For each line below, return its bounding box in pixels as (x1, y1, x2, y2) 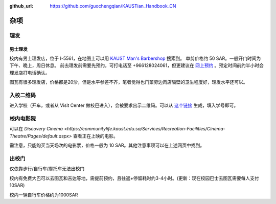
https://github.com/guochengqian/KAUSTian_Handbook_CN (50, 3, 176, 9)
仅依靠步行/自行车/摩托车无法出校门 (9, 166, 85, 172)
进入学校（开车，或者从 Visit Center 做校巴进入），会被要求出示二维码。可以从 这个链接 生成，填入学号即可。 (9, 102, 239, 108)
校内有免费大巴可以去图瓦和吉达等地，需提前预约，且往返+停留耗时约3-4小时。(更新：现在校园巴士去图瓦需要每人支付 (9, 175, 259, 181)
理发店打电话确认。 (9, 70, 50, 76)
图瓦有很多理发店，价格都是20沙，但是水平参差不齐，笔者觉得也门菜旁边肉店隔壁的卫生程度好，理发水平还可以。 (9, 79, 248, 85)
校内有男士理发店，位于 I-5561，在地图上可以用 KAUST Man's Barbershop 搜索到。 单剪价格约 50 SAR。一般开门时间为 (9, 55, 261, 61)
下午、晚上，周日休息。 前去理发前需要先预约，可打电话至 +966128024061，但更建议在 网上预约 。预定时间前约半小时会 (9, 62, 264, 69)
